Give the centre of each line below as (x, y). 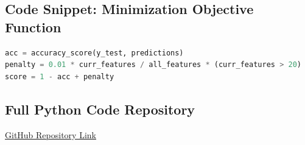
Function (33, 27)
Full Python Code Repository (100, 109)
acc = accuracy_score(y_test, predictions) (94, 53)
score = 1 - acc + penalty (60, 76)
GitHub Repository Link (51, 134)
